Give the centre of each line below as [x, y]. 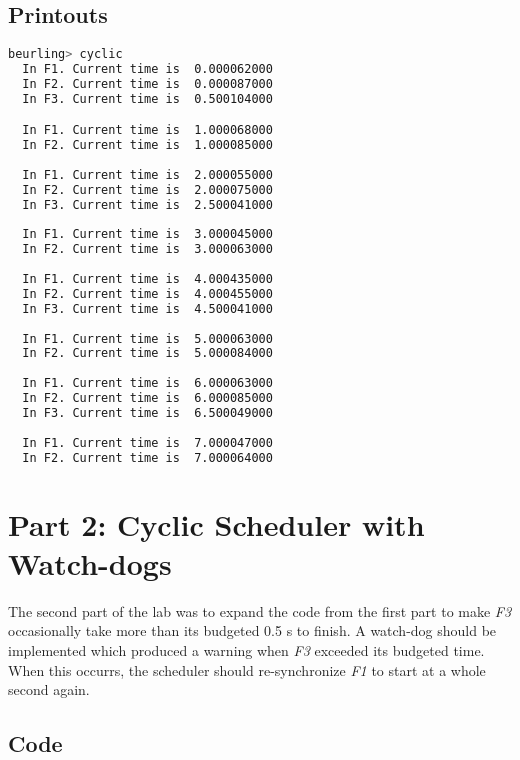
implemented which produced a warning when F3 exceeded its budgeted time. [246, 649]
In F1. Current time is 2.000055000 [147, 174]
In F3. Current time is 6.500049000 [147, 412]
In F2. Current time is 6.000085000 [147, 398]
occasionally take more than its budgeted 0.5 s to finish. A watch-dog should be [252, 630]
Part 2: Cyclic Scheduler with [216, 523]
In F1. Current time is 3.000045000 [147, 234]
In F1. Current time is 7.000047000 [147, 442]
